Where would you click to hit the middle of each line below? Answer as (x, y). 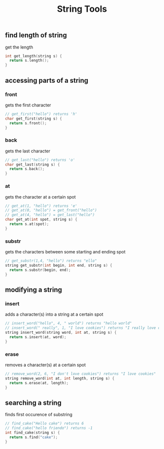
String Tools (82, 9)
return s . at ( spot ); (29, 224)
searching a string (33, 403)
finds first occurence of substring (39, 415)
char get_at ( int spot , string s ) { (41, 220)
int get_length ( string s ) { (34, 56)
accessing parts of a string (47, 80)
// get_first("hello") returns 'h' (41, 114)
